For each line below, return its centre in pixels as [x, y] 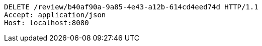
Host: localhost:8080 [47, 23]
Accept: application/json [55, 15]
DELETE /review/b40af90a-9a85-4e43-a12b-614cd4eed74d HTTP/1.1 [131, 7]
